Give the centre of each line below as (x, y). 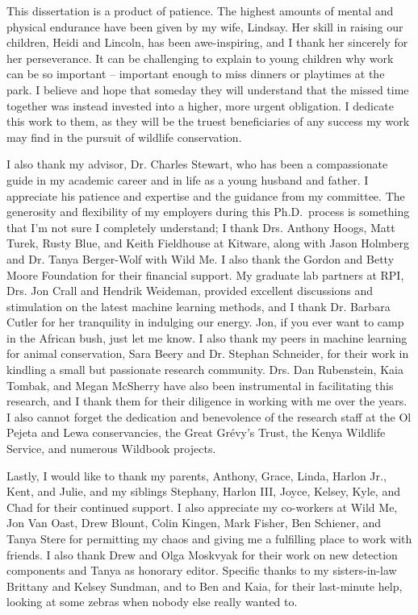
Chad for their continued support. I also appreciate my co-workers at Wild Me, (202, 507)
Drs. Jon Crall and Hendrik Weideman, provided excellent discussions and (190, 291)
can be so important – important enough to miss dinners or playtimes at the (196, 74)
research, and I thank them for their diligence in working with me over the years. (207, 401)
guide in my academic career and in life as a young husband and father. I (188, 179)
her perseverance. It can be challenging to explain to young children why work (200, 58)
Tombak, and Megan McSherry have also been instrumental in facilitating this (200, 385)
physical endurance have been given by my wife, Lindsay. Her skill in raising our (205, 26)
